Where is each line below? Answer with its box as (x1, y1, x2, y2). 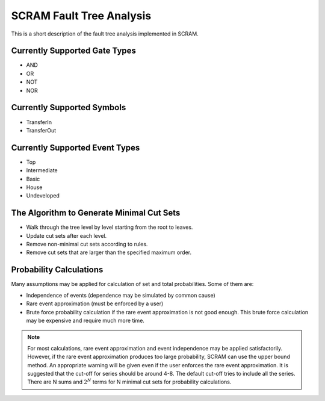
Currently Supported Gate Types (11, 46, 137, 56)
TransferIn (26, 118, 52, 126)
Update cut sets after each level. (26, 232, 107, 239)
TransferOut (26, 126, 57, 134)
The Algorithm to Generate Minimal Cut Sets (11, 208, 181, 218)
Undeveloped (26, 192, 60, 199)
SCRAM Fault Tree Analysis (11, 9, 152, 22)
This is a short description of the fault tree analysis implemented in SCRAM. (11, 30, 199, 37)
